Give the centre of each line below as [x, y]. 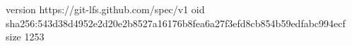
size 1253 [25, 37]
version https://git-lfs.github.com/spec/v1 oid [105, 9]
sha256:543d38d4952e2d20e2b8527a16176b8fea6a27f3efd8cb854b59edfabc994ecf [176, 23]
